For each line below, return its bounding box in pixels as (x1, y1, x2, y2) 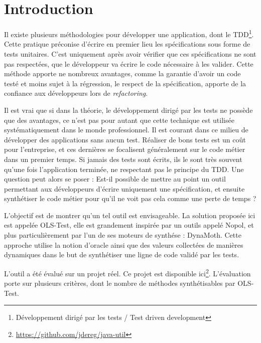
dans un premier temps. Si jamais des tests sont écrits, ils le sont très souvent (4, 153, 242, 164)
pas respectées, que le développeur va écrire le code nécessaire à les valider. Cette (4, 58, 253, 69)
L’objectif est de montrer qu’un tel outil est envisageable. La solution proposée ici (4, 210, 255, 220)
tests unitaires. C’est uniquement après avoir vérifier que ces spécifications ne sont (4, 48, 256, 59)
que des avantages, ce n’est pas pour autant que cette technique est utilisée (4, 114, 234, 125)
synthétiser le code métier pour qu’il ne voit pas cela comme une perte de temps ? (4, 193, 256, 204)
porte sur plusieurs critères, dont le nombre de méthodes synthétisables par (4, 278, 235, 288)
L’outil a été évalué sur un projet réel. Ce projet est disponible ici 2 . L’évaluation (4, 266, 251, 278)
